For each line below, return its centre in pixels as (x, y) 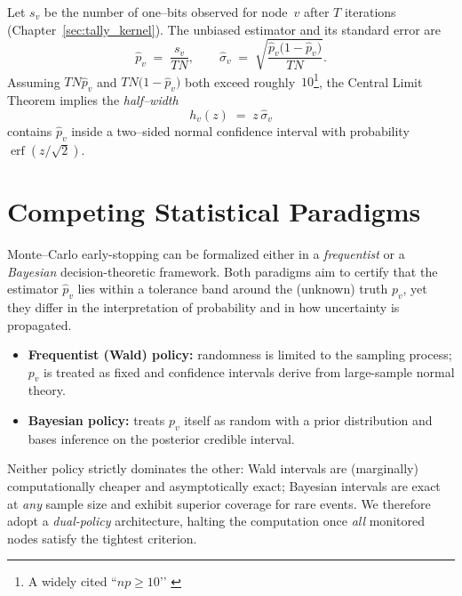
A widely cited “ (72, 581)
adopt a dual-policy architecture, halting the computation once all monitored (216, 521)
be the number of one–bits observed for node (166, 12)
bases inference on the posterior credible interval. (161, 438)
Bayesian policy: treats (96, 420)
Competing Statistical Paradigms (214, 210)
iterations (370, 12)
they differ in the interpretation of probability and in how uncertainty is (203, 306)
